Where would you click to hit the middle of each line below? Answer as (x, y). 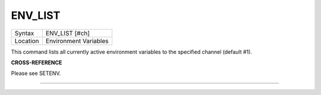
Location (27, 41)
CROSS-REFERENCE (37, 63)
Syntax (24, 33)
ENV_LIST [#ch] (68, 33)
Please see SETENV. (36, 73)
